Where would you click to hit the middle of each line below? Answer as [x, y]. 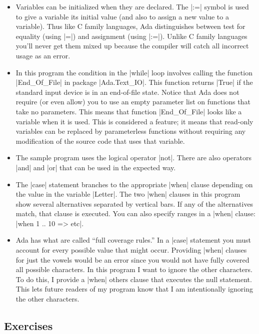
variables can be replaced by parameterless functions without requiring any [131, 131]
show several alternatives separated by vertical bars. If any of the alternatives [134, 203]
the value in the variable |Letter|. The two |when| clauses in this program [128, 194]
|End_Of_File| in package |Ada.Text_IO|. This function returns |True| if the [134, 82]
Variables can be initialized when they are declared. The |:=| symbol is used [132, 6]
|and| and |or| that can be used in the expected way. [96, 167]
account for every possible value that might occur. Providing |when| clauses [131, 250]
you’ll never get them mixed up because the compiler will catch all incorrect [132, 46]
